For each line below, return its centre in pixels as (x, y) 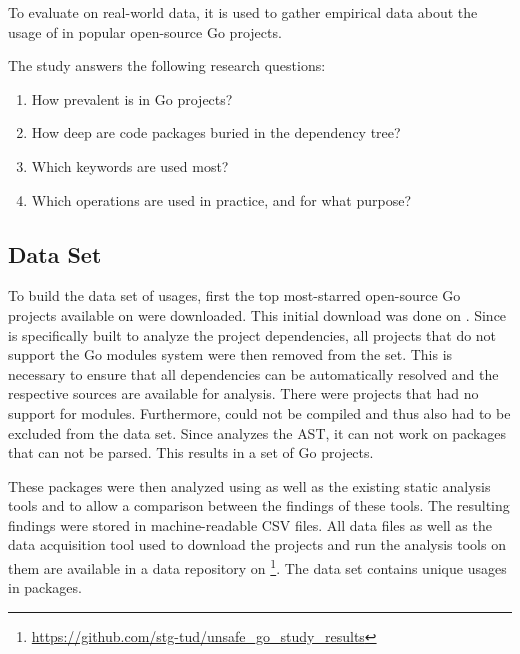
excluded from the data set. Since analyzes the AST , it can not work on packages (257, 432)
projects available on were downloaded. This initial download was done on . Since (257, 314)
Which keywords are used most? (130, 165)
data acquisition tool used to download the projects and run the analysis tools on (257, 544)
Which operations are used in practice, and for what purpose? (221, 199)
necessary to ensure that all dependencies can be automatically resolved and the (253, 373)
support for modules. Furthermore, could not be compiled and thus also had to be (259, 412)
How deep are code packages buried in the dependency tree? (216, 132)
